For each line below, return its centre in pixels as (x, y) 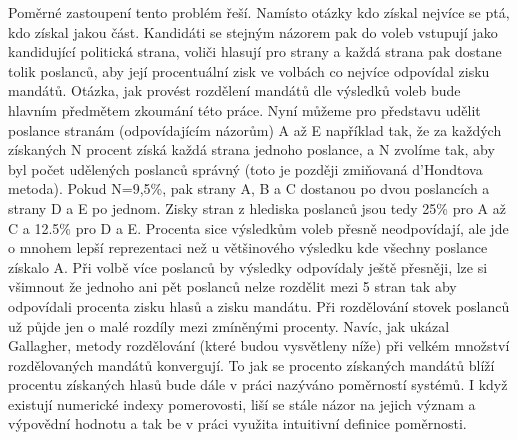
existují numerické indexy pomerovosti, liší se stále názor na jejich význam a (242, 403)
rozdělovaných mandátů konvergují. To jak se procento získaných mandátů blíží (251, 364)
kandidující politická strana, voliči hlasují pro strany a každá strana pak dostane (255, 51)
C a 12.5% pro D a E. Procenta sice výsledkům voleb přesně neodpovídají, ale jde (258, 227)
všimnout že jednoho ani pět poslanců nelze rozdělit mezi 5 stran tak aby (232, 286)
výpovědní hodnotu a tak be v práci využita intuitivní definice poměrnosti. (237, 423)
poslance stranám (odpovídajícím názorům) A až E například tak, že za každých (255, 129)
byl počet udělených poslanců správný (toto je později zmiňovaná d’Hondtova (245, 168)
